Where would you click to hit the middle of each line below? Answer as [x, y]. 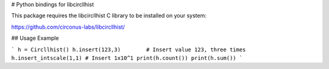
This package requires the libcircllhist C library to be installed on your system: [109, 16]
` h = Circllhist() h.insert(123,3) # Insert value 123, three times [129, 49]
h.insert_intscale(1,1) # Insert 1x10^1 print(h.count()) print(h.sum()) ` [127, 58]
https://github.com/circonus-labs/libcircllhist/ [68, 27]
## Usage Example [35, 38]
